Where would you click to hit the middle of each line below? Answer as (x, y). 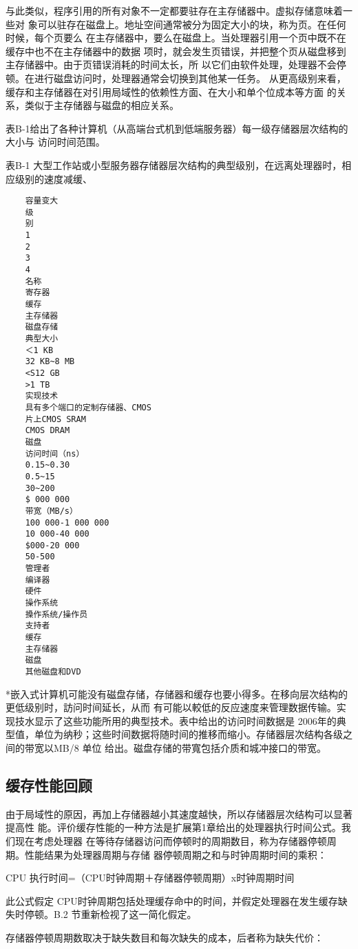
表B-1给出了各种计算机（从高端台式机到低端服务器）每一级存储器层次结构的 (177, 128)
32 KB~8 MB (50, 362)
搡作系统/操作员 (56, 614)
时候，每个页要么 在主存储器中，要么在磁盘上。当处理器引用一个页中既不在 (176, 38)
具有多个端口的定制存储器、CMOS (88, 407)
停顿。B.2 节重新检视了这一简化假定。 (110, 914)
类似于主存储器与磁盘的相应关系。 (102, 105)
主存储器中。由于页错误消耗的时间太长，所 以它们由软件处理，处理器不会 (171, 64)
